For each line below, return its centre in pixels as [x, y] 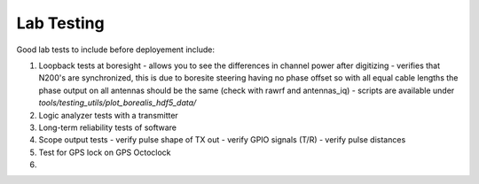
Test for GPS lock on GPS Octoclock [105, 152]
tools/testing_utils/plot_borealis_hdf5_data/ [118, 103]
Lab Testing [61, 23]
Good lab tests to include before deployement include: [115, 50]
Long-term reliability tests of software [108, 127]
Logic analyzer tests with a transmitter [109, 115]
